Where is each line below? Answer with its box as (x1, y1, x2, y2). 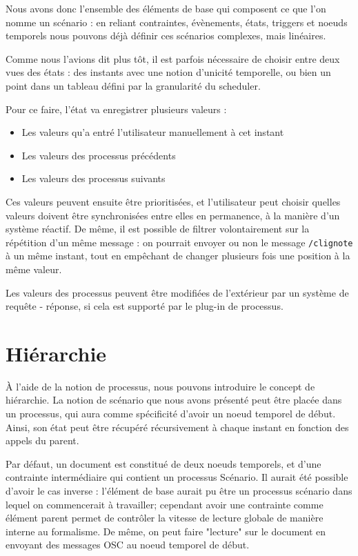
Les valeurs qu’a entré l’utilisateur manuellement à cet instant (21, 125, 284, 139)
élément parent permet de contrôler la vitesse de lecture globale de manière (6, 510, 324, 525)
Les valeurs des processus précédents (21, 148, 176, 162)
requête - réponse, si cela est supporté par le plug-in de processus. (6, 299, 284, 313)
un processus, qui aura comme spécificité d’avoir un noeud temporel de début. (6, 406, 336, 421)
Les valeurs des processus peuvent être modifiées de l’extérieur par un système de (6, 285, 349, 299)
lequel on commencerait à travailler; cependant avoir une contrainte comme (6, 497, 324, 511)
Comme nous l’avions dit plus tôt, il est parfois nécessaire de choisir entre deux (6, 51, 340, 66)
